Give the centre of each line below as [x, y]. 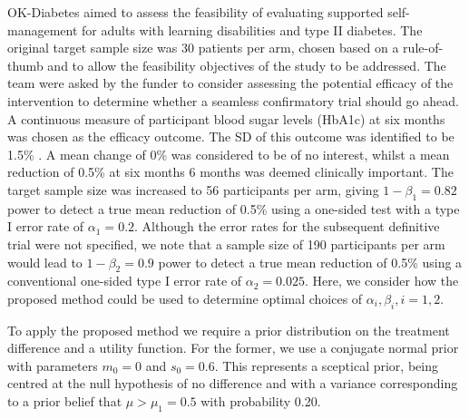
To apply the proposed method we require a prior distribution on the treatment [229, 330]
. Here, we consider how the [381, 281]
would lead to [45, 262]
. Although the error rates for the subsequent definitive [287, 226]
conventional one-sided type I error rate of [125, 281]
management [43, 29]
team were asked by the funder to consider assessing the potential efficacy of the [230, 83]
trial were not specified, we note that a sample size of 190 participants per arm [226, 244]
